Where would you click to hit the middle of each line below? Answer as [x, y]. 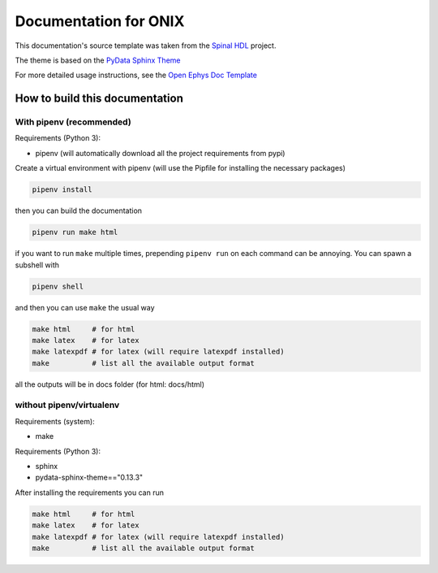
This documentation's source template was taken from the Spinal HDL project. [146, 46]
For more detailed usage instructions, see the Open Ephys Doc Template [136, 75]
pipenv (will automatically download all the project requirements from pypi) [160, 153]
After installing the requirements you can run [90, 493]
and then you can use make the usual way [85, 307]
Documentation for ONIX [100, 21]
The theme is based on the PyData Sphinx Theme [98, 60]
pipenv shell [58, 286]
